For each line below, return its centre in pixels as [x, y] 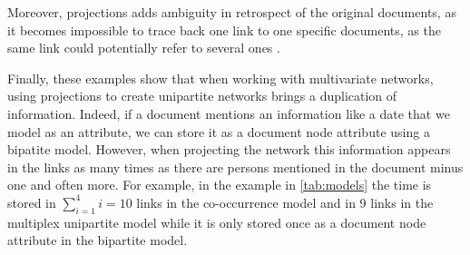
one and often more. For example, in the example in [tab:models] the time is [220, 185]
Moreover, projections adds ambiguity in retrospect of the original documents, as [232, 12]
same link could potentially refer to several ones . [144, 48]
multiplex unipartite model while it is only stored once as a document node [217, 222]
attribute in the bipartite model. [98, 240]
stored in [32, 202]
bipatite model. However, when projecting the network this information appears [229, 149]
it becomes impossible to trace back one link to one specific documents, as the [224, 29]
